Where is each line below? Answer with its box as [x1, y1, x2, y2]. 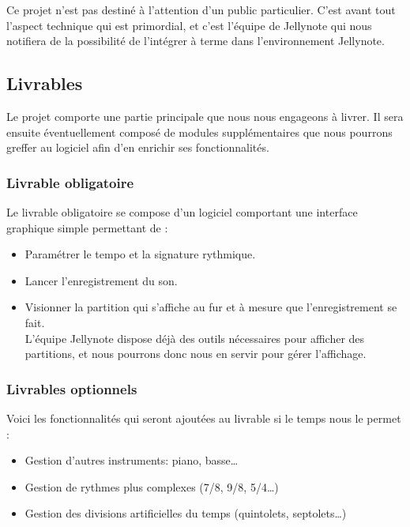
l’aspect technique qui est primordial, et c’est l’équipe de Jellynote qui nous [6, 17, 372, 33]
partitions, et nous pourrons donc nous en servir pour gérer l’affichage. [24, 345, 367, 362]
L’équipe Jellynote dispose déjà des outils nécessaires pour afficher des [24, 329, 365, 346]
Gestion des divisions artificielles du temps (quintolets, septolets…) [24, 505, 347, 521]
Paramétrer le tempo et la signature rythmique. [24, 246, 256, 262]
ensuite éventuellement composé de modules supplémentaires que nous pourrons [6, 123, 393, 140]
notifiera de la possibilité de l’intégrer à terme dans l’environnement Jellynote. [6, 32, 385, 49]
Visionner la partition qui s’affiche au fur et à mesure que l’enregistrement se [24, 299, 397, 315]
